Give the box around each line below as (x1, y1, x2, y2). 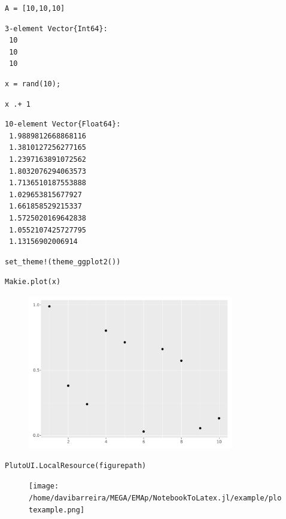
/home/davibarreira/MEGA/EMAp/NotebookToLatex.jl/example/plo (29, 494, 282, 503)
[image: (29, 482, 59, 491)
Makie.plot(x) (5, 277, 61, 286)
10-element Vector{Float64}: (5, 120, 121, 129)
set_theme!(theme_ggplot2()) (5, 257, 121, 266)
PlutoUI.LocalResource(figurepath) (5, 461, 147, 470)
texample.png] (29, 505, 85, 514)
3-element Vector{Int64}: (5, 24, 108, 33)
